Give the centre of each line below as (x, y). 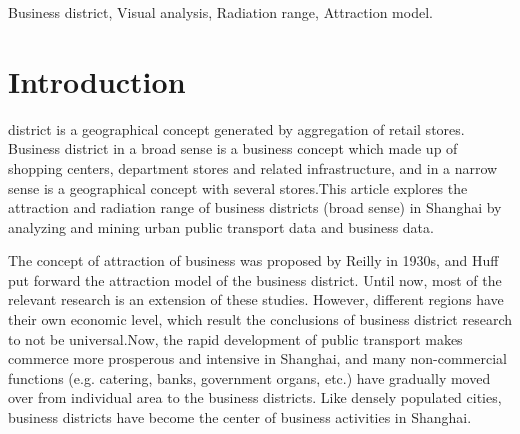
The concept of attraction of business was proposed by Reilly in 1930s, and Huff (253, 260)
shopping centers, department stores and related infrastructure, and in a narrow (253, 167)
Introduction (97, 80)
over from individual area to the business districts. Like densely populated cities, (255, 397)
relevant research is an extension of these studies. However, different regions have (256, 299)
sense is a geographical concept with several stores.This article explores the (238, 187)
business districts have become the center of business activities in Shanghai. (240, 417)
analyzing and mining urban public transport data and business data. (221, 226)
